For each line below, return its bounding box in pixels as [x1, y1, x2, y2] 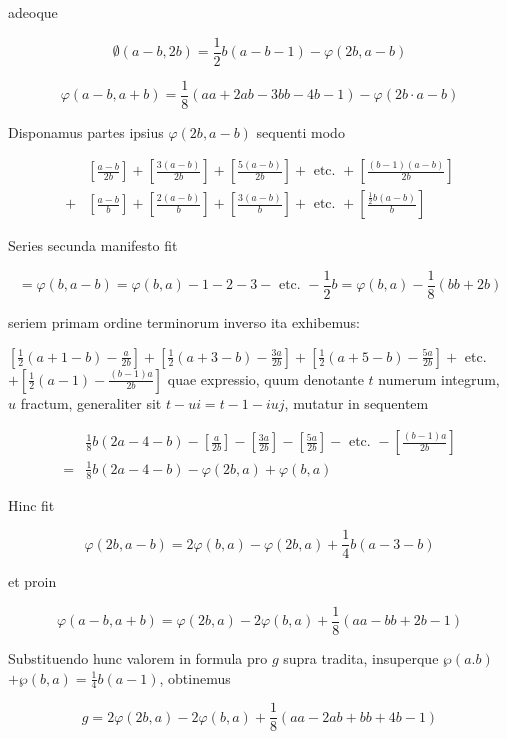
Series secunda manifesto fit [8, 235, 178, 256]
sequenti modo [256, 121, 345, 142]
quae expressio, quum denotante [167, 368, 364, 389]
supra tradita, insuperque [283, 647, 439, 668]
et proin [8, 571, 57, 592]
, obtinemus [159, 667, 231, 688]
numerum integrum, [378, 368, 500, 389]
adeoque [8, 2, 58, 22]
